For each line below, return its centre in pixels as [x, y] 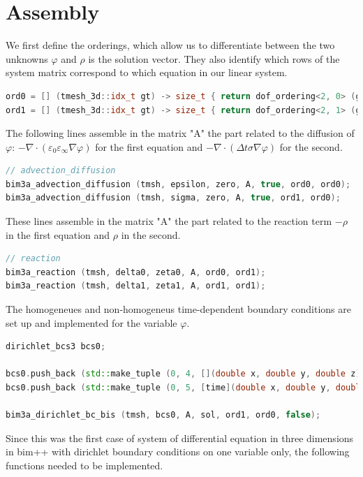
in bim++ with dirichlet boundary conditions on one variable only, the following [178, 452]
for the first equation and [149, 146]
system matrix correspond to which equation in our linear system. [147, 72]
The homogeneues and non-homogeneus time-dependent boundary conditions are [178, 309]
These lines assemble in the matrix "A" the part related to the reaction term [169, 221]
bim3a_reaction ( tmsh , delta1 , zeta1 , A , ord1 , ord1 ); [136, 286]
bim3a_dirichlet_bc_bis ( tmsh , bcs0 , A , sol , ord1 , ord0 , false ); [163, 415]
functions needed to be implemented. [84, 465]
